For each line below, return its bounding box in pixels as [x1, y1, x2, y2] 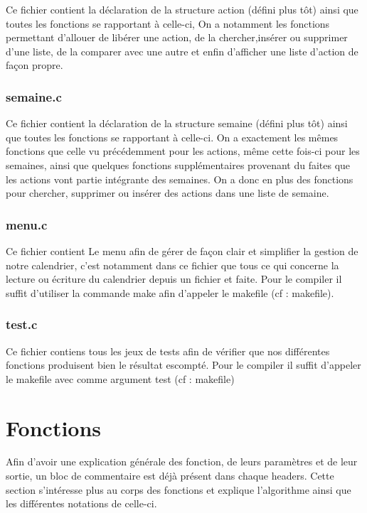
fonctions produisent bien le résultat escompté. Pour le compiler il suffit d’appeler [6, 357, 361, 372]
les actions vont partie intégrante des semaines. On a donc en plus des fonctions [6, 171, 353, 186]
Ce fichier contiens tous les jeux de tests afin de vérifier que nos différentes [6, 343, 330, 358]
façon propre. [6, 58, 63, 72]
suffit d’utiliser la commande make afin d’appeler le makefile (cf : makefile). [6, 285, 334, 300]
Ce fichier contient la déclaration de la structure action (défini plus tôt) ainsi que [6, 2, 358, 16]
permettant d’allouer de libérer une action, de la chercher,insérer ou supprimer [6, 30, 348, 45]
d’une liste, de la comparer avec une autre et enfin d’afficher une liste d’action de [6, 43, 358, 58]
